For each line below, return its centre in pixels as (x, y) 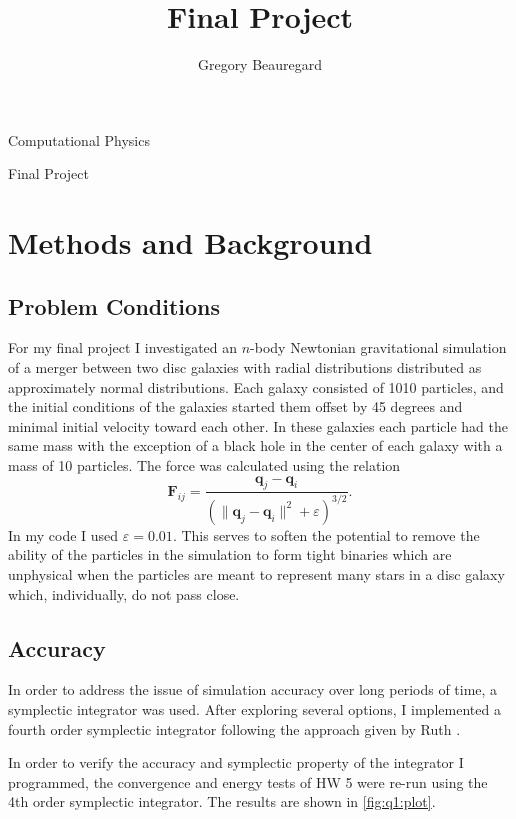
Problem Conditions (114, 305)
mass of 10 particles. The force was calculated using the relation (204, 465)
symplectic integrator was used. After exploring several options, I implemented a (254, 708)
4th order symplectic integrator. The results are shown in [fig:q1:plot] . (222, 801)
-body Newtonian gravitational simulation (378, 347)
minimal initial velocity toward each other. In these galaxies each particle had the (258, 425)
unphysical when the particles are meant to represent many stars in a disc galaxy (256, 574)
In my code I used (63, 534)
